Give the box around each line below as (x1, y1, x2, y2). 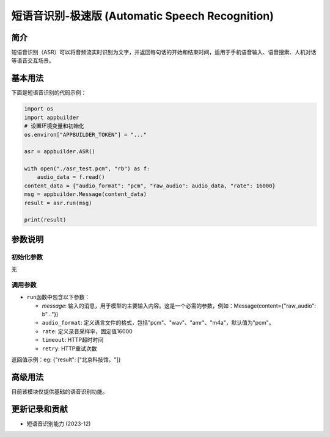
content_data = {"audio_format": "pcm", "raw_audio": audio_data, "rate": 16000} (24, 182, 276, 189)
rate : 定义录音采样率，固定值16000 (42, 327, 133, 335)
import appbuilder (24, 114, 79, 121)
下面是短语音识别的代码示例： (11, 89, 87, 96)
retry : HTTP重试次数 (42, 345, 97, 352)
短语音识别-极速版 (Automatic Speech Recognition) (11, 9, 274, 23)
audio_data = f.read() (37, 174, 105, 181)
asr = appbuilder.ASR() (24, 148, 96, 155)
